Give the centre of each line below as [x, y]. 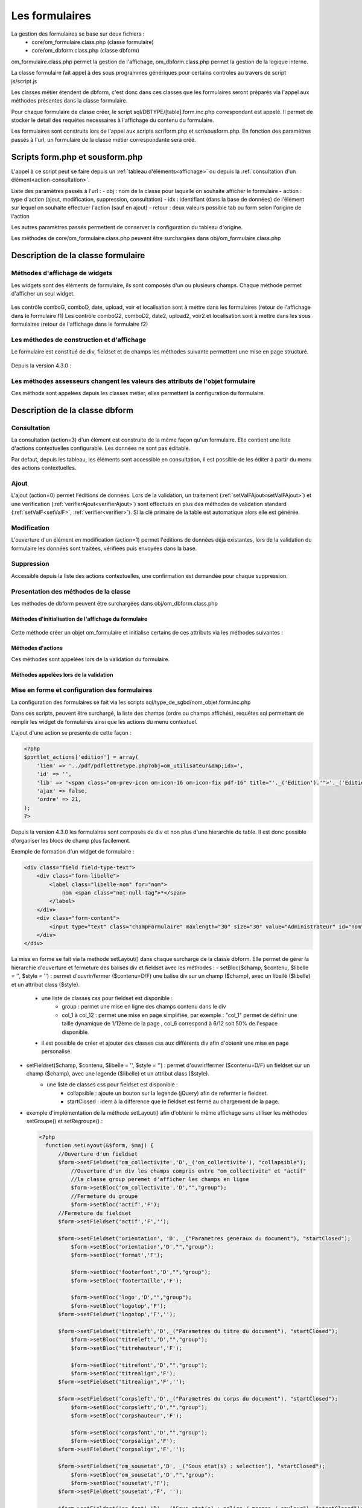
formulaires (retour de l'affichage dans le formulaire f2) [80, 324]
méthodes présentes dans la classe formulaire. [69, 101]
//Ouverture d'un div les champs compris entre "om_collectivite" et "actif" [188, 1171]
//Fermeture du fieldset [95, 1213]
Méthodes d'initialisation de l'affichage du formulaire [79, 619]
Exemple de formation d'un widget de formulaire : [73, 851]
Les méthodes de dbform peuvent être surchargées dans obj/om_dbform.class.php [115, 603]
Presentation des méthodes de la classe [71, 591]
